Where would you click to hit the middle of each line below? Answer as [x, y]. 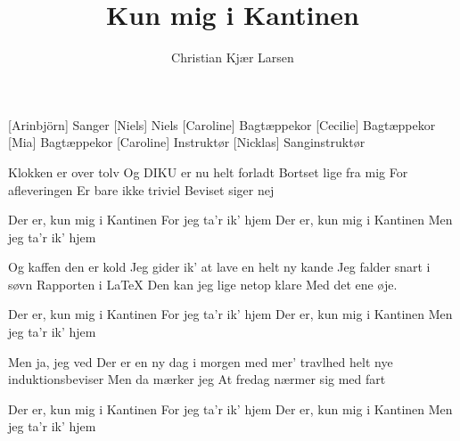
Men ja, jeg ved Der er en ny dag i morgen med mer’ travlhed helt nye [201, 361]
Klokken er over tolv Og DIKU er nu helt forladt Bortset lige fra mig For [208, 171]
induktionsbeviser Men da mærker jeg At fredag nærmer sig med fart [197, 379]
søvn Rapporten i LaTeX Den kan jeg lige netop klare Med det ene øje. [203, 284]
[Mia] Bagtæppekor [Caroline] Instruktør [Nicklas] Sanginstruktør [187, 142]
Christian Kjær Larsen [233, 57]
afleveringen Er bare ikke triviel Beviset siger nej [141, 189]
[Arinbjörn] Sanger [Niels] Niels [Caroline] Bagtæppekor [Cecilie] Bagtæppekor [222, 124]
